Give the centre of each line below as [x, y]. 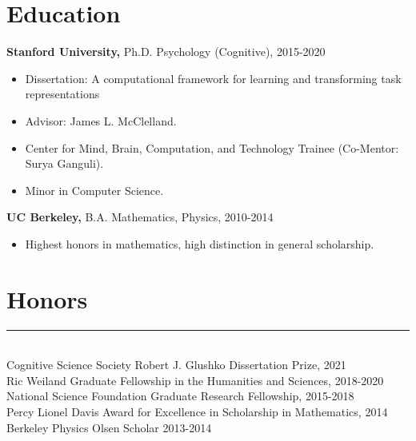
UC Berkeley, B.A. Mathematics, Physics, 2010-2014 [140, 217]
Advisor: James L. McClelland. [101, 120]
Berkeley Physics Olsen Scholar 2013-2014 [109, 427]
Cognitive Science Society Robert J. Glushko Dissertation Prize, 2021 [176, 365]
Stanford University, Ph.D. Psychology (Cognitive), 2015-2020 [166, 52]
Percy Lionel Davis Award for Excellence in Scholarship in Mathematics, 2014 [197, 411]
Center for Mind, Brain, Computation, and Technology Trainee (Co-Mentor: [212, 147]
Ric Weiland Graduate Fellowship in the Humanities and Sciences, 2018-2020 [195, 380]
